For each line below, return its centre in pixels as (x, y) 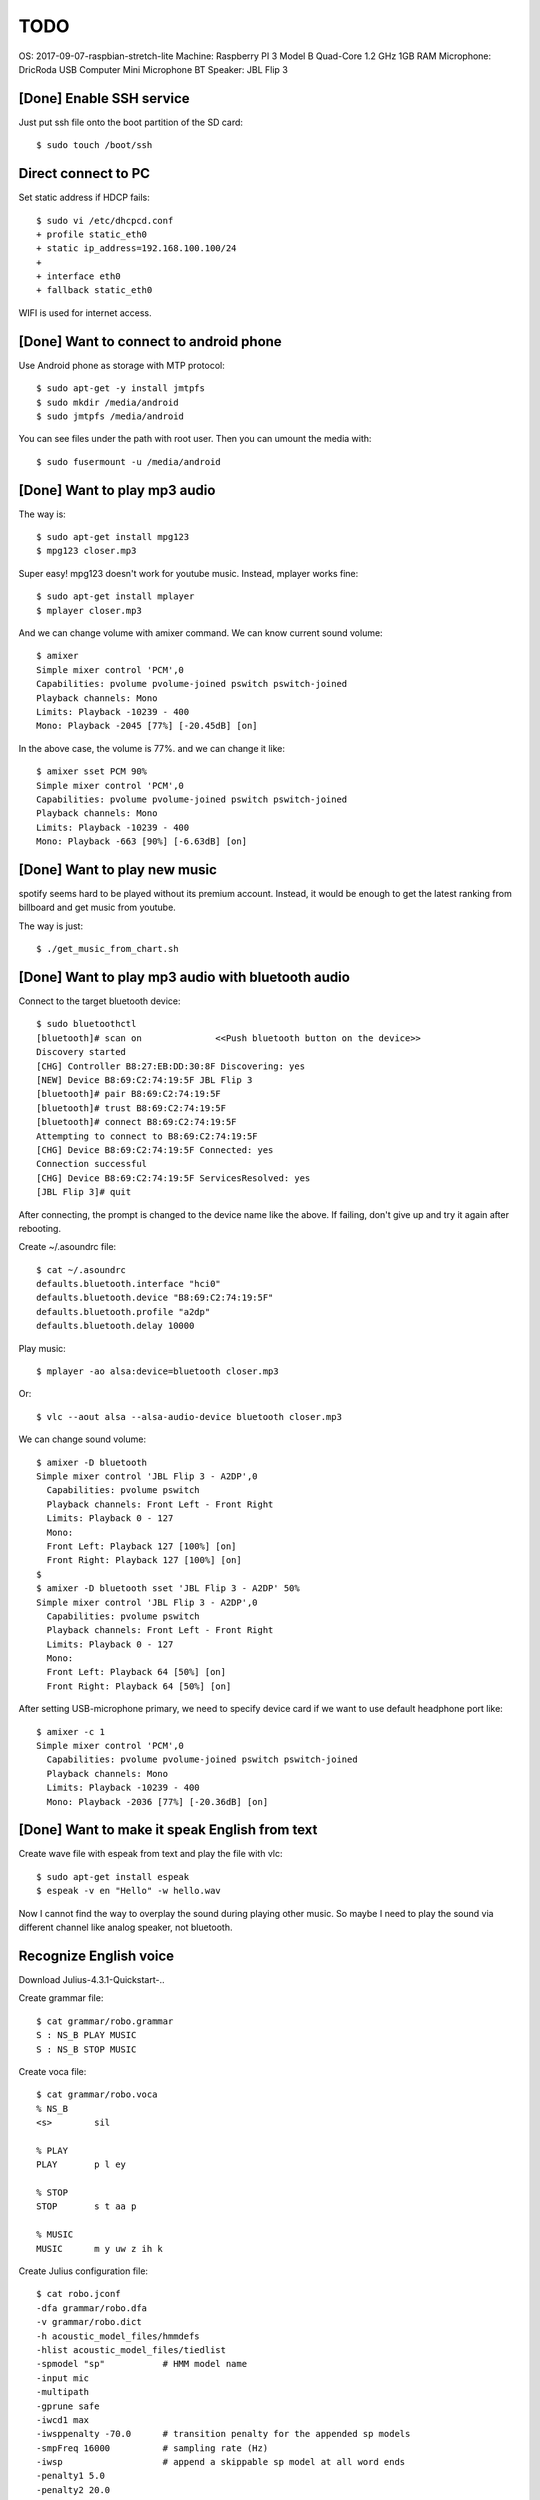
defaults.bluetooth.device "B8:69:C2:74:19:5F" (155, 1298)
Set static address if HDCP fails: (84, 197)
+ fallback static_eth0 (94, 290)
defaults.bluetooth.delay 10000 (115, 1326)
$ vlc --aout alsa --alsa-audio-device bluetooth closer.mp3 (189, 1416)
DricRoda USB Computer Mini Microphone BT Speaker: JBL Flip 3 (153, 69)
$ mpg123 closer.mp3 (86, 551)
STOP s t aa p (86, 2206)
